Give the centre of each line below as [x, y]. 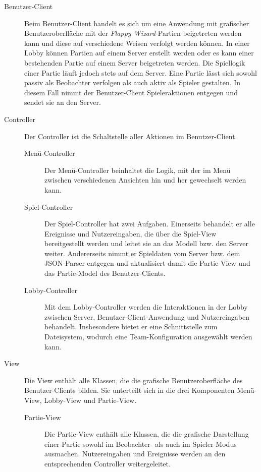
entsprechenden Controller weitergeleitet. [108, 463]
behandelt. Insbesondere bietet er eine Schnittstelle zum [131, 327]
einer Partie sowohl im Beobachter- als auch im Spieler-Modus [141, 444]
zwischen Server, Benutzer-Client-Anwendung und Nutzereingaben [147, 316]
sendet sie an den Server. [63, 102]
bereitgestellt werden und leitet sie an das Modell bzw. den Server [147, 243]
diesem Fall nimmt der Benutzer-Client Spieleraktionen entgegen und [131, 92]
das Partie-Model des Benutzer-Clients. [105, 273]
